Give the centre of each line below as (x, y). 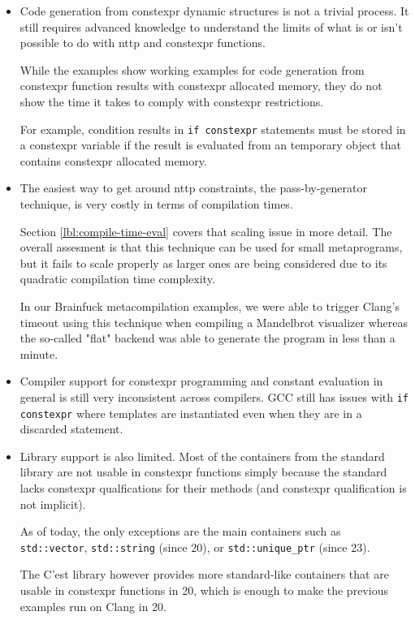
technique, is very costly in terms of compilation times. (156, 204)
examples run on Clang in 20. (93, 606)
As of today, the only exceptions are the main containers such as (180, 531)
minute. (39, 353)
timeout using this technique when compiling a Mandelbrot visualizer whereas (214, 322)
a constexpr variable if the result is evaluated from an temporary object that (210, 145)
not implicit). (53, 504)
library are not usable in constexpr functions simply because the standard (203, 472)
